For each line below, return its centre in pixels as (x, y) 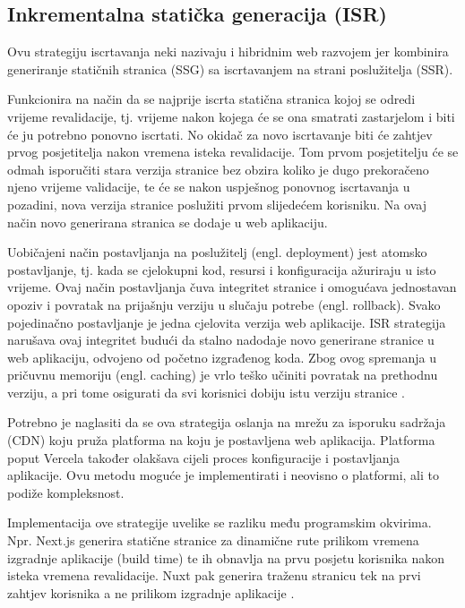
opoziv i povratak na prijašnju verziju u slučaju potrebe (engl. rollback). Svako (224, 304)
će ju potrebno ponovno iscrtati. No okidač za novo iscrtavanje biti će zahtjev (220, 134)
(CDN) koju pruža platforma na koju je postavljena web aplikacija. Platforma (221, 440)
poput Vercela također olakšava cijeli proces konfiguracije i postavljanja (203, 457)
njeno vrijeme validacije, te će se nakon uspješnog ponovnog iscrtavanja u (209, 187)
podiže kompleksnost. (66, 492)
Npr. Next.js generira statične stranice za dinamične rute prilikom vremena (213, 540)
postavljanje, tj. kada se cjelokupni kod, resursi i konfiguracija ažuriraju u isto (222, 269)
